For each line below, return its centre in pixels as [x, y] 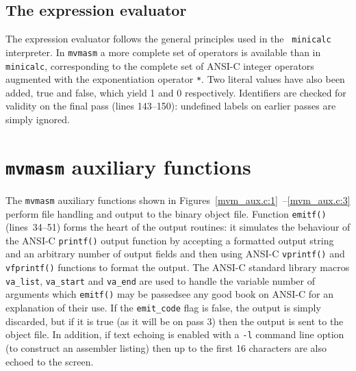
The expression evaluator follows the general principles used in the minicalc [168, 39]
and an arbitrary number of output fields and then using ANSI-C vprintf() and [175, 254]
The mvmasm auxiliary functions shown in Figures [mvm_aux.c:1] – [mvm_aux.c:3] [178, 200]
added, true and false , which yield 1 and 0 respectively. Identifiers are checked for [176, 92]
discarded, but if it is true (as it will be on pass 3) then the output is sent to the [175, 321]
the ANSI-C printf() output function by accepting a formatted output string [170, 240]
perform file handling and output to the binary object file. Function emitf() [166, 213]
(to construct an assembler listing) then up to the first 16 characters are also [166, 347]
